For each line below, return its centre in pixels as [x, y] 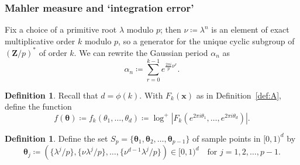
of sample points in [227, 138]
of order [53, 52]
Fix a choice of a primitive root [61, 29]
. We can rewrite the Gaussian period [141, 52]
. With [151, 95]
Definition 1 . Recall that [51, 95]
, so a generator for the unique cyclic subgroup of [206, 41]
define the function [38, 106]
